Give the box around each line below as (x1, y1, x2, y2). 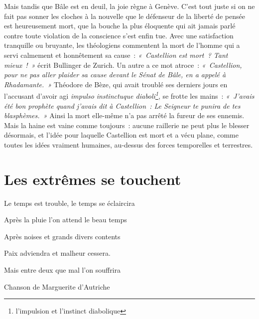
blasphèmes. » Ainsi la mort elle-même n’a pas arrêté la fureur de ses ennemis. (4, 110, 245, 121)
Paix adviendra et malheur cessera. (4, 248, 111, 258)
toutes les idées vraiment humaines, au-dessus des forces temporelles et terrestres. (4, 139, 253, 150)
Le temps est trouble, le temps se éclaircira (4, 197, 135, 208)
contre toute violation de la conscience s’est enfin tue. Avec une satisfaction (4, 30, 234, 40)
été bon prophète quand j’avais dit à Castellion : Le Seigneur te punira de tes (4, 100, 241, 111)
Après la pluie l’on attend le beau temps (4, 214, 127, 225)
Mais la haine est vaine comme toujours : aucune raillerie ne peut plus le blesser (4, 120, 250, 130)
